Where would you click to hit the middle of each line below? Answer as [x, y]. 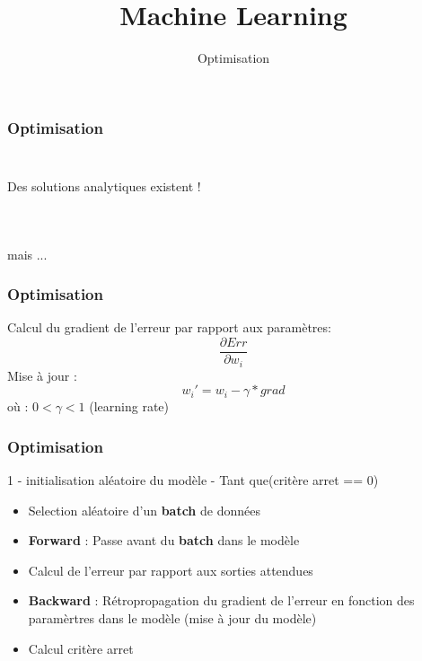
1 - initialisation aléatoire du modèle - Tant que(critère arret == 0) [193, 479]
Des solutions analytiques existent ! [104, 186]
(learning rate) [129, 406]
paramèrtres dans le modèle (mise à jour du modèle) [172, 617]
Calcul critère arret [81, 648]
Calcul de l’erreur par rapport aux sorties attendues [171, 570]
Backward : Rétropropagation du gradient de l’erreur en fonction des [221, 600]
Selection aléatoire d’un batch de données [144, 510]
